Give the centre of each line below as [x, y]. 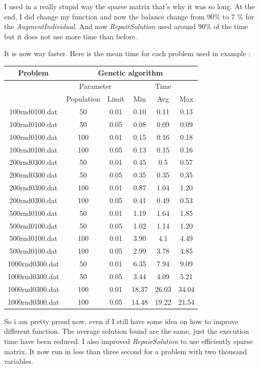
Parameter [95, 86]
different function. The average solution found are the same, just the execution [127, 331]
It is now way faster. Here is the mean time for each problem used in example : [127, 53]
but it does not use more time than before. [71, 36]
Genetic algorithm [131, 73]
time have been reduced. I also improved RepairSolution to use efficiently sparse [128, 341]
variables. [19, 361]
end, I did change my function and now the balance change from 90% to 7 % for [129, 16]
